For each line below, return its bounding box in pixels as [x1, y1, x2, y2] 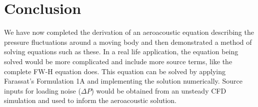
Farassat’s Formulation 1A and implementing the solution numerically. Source [4, 76, 242, 86]
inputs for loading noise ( [4, 85, 81, 96]
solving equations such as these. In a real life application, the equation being [4, 46, 238, 57]
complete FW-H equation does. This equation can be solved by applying [4, 66, 225, 76]
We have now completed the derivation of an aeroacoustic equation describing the [4, 27, 254, 37]
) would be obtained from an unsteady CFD [91, 85, 226, 96]
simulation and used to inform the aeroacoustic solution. [4, 95, 176, 106]
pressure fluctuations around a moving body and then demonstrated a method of [4, 36, 252, 47]
